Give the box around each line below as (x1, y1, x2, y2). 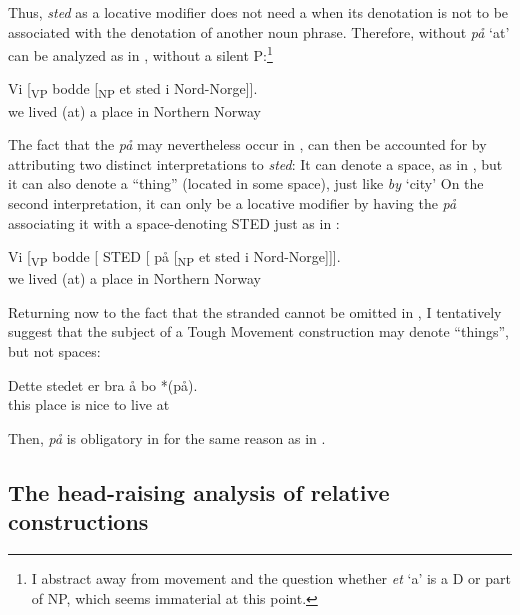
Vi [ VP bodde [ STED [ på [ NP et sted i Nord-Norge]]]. (8, 246, 341, 269)
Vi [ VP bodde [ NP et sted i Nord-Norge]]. (8, 78, 258, 102)
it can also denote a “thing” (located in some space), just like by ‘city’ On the (8, 173, 484, 194)
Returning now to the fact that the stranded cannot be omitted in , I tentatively (8, 301, 502, 322)
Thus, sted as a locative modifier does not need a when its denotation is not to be (8, 2, 509, 22)
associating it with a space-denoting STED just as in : (8, 212, 340, 233)
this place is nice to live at (8, 394, 170, 415)
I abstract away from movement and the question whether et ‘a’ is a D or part (31, 568, 511, 588)
